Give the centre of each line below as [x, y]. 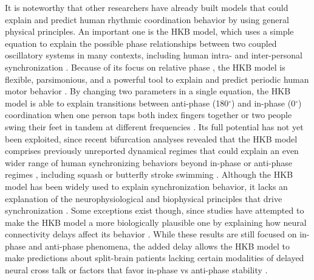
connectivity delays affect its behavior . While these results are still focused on [151, 234]
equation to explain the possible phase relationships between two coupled [141, 43]
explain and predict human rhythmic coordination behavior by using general [147, 19]
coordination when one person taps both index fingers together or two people [148, 115]
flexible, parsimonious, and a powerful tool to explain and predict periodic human [157, 79]
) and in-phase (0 [264, 103]
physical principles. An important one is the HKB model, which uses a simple [149, 31]
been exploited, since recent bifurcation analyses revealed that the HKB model [151, 138]
